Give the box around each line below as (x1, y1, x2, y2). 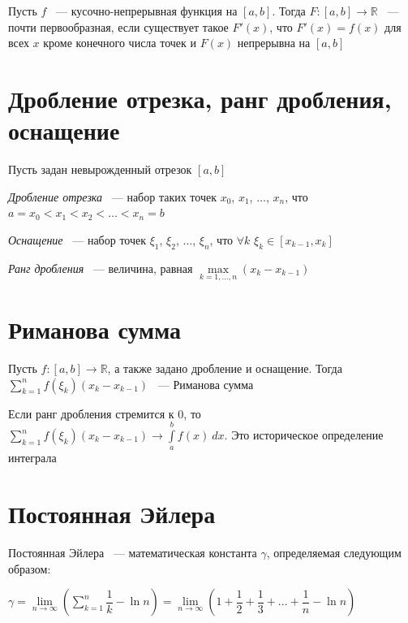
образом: (8, 560, 51, 577)
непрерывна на (237, 34, 311, 51)
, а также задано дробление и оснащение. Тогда (107, 360, 342, 377)
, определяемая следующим (266, 544, 402, 561)
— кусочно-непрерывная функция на (56, 2, 238, 19)
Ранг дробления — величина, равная (8, 259, 193, 276)
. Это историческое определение (224, 426, 384, 443)
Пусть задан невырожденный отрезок (8, 161, 192, 178)
